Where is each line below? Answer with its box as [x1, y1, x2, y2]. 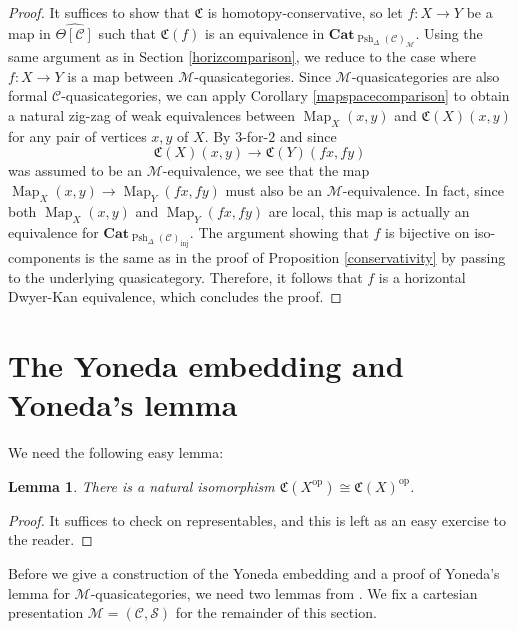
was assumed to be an [8, 160, 142, 181]
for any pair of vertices [8, 125, 147, 146]
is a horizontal [378, 266, 466, 287]
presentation [8, 602, 84, 623]
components [8, 247, 81, 268]
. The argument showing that [189, 221, 369, 242]
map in [8, 22, 51, 43]
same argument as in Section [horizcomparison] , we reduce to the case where [8, 46, 476, 67]
